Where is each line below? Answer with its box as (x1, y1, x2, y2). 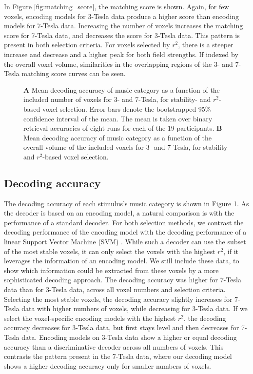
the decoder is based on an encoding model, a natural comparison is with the (4, 208, 234, 218)
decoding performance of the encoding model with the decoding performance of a (4, 227, 247, 237)
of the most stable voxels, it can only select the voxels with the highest (4, 246, 215, 256)
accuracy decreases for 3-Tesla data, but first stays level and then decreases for (4, 322, 239, 333)
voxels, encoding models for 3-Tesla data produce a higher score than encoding (4, 11, 239, 21)
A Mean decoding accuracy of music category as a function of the (23, 84, 220, 95)
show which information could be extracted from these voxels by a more (4, 265, 219, 275)
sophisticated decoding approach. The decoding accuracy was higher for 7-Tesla (4, 275, 241, 285)
